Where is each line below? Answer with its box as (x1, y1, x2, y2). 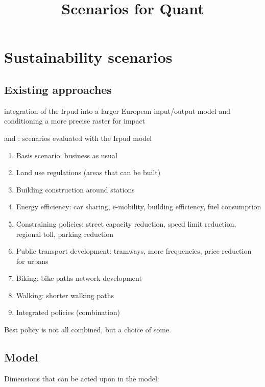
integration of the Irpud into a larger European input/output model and (4, 105, 231, 116)
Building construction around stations (16, 184, 135, 195)
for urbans (16, 255, 49, 266)
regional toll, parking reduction (16, 228, 114, 239)
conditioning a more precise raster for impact (4, 115, 146, 126)
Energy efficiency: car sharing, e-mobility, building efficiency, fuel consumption (16, 201, 261, 212)
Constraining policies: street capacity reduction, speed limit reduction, (16, 218, 236, 229)
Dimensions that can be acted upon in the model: (4, 373, 159, 383)
